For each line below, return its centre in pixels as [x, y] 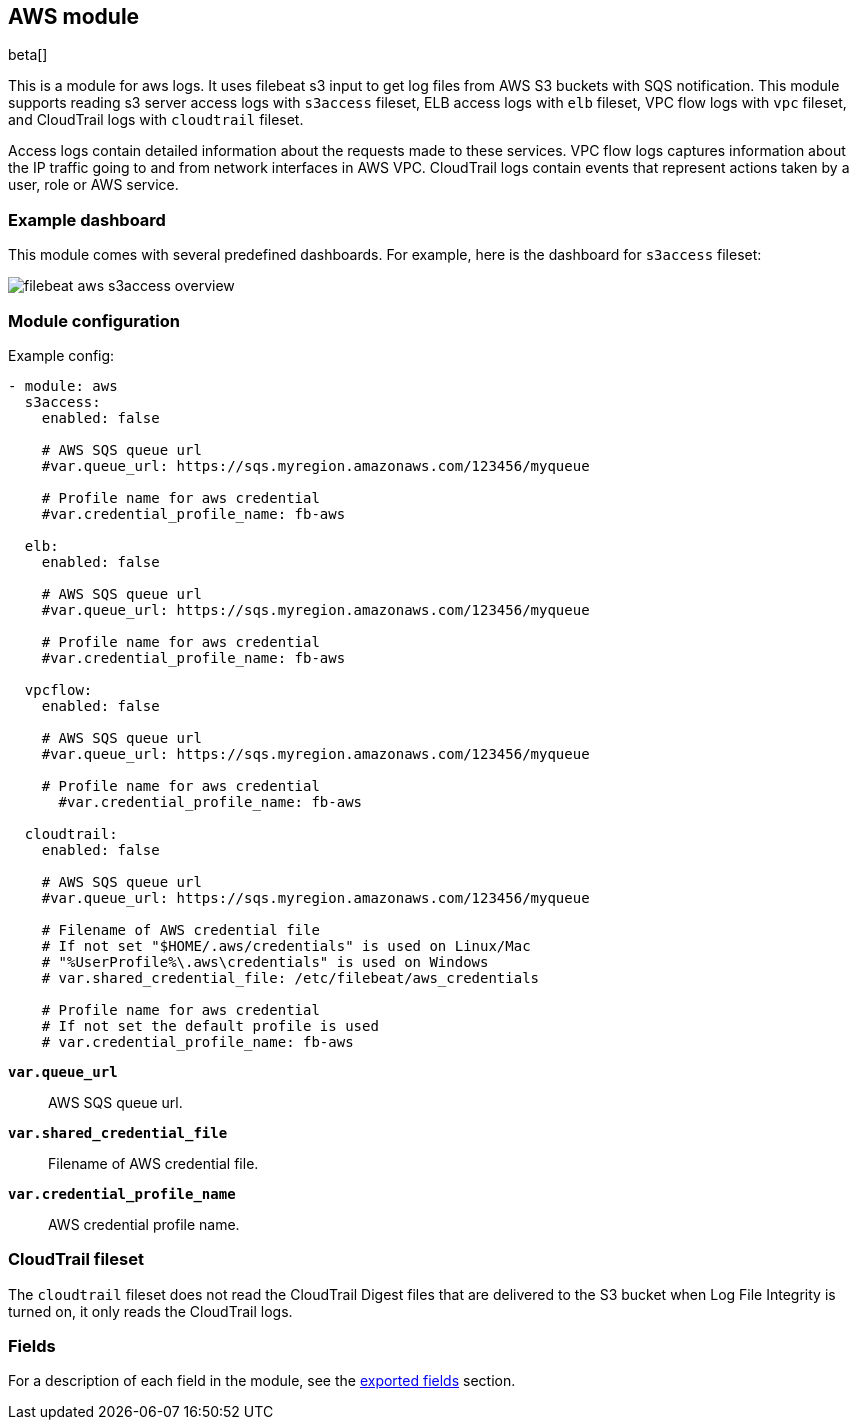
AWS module [74, 16]
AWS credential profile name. [144, 1224]
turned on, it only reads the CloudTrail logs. [150, 1311]
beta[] [28, 55]
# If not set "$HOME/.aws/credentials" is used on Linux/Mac [286, 945]
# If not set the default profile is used [210, 1025]
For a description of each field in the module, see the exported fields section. [262, 1381]
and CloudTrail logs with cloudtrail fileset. [156, 120]
